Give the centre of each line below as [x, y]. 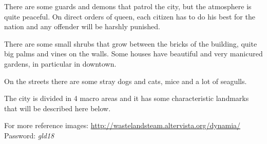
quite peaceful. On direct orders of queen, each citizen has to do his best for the [130, 16]
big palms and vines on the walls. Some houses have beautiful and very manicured [133, 54]
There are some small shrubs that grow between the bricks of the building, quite [131, 43]
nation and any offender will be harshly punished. [82, 26]
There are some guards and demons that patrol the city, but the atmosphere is [128, 6]
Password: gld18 [29, 135]
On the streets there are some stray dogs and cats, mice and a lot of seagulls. [126, 81]
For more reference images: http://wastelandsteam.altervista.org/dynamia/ [122, 125]
